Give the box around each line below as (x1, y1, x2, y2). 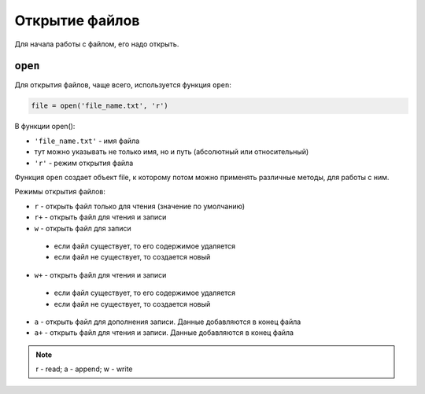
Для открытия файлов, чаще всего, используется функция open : (14, 80, 231, 90)
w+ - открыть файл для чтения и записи (34, 270, 167, 279)
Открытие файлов (14, 12, 140, 29)
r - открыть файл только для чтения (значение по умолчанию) (34, 201, 246, 211)
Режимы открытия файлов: (14, 187, 105, 197)
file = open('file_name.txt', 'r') (31, 101, 168, 110)
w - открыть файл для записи (34, 223, 131, 233)
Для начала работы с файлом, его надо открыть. (14, 39, 179, 49)
